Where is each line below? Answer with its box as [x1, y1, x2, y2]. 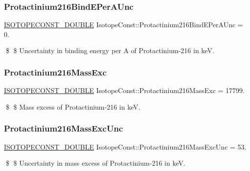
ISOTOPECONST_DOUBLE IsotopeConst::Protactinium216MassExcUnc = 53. [4, 141, 247, 152]
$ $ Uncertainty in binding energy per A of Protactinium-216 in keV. [5, 45, 214, 56]
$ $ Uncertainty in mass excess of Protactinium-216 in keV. [5, 158, 185, 168]
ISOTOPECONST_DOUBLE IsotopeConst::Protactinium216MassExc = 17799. [4, 85, 245, 95]
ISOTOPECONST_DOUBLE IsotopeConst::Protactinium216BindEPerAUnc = [4, 19, 243, 30]
